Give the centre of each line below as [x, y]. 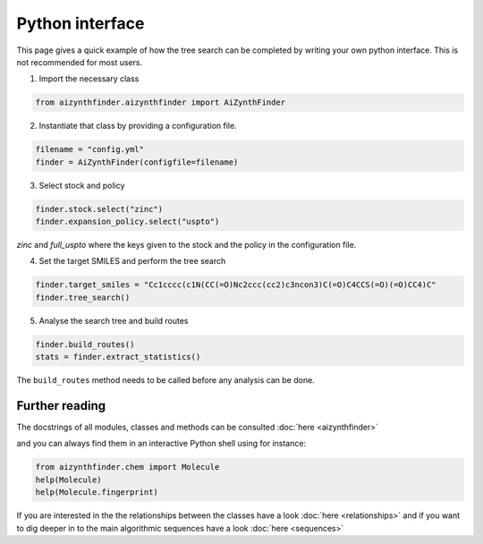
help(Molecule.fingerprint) [97, 493]
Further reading [61, 406]
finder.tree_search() [83, 297]
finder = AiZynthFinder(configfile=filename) [137, 162]
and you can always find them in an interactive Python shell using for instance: [161, 444]
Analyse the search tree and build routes [114, 320]
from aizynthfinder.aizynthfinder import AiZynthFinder [161, 102]
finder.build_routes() [85, 344]
